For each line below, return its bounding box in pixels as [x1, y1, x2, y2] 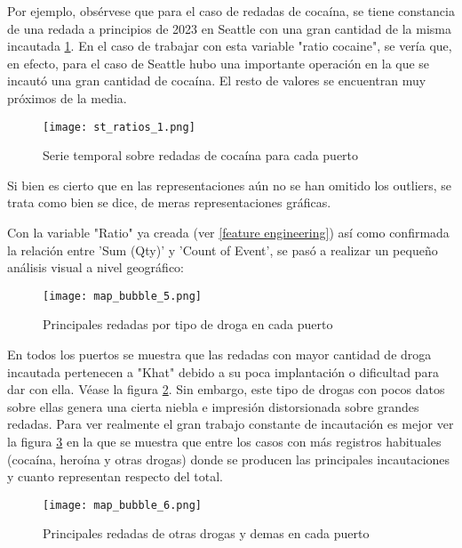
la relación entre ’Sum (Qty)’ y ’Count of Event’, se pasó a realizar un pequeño [7, 240, 438, 259]
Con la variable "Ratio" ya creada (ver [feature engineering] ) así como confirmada [7, 223, 450, 241]
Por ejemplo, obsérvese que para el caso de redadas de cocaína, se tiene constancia [7, 2, 455, 20]
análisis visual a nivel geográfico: [7, 258, 184, 277]
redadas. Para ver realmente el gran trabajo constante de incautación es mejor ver [7, 415, 454, 433]
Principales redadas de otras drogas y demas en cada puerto [43, 524, 370, 543]
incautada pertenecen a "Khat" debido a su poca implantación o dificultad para [7, 362, 439, 381]
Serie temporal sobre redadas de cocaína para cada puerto [43, 146, 359, 165]
